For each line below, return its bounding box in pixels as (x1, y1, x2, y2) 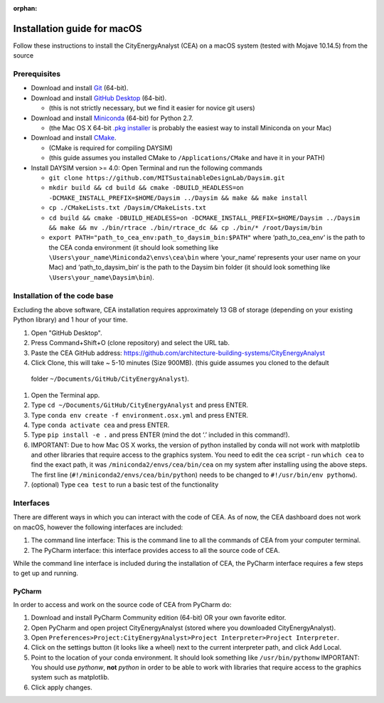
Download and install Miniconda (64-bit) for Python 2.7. (31, 114, 193, 122)
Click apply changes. (31, 683, 92, 692)
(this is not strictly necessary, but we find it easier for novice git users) (48, 104, 255, 112)
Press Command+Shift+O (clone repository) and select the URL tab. (31, 339, 230, 347)
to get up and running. (13, 569, 78, 578)
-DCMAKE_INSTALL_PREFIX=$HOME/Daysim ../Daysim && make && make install (48, 194, 308, 202)
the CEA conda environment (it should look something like (48, 243, 219, 252)
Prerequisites (13, 69, 60, 79)
